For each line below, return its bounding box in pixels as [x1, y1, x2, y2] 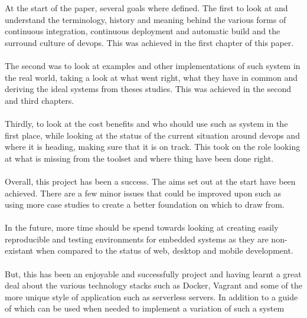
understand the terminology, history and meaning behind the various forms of [5, 13, 286, 25]
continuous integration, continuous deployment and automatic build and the [5, 25, 280, 37]
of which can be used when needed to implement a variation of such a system [5, 302, 285, 314]
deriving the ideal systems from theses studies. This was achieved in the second [5, 83, 291, 95]
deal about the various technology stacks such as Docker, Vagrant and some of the [5, 279, 302, 291]
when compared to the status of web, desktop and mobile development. [35, 244, 293, 257]
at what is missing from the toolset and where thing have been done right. [5, 152, 274, 164]
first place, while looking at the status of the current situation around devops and [5, 129, 300, 141]
